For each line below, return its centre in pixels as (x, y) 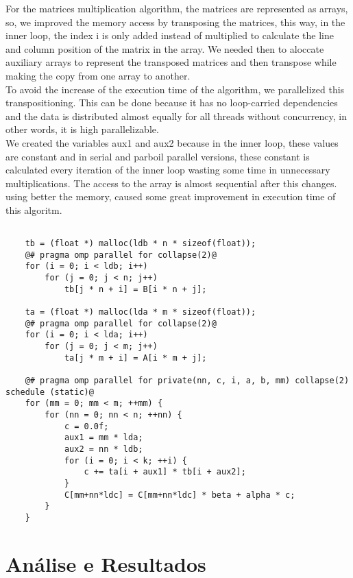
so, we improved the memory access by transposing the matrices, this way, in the (175, 22)
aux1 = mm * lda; (104, 438)
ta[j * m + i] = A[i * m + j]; (135, 358)
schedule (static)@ (50, 392)
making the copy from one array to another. (98, 75)
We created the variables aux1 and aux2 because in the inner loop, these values (172, 142)
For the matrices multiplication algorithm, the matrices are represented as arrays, (177, 8)
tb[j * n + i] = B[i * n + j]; (135, 289)
